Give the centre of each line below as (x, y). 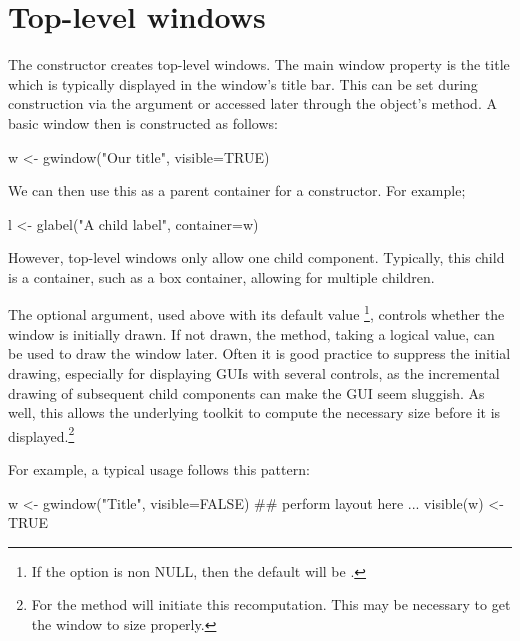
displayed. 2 (41, 434)
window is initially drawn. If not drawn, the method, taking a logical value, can (251, 333)
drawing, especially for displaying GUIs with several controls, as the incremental (254, 372)
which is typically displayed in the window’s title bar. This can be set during (243, 83)
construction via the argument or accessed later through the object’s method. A (252, 103)
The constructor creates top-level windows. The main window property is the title (259, 64)
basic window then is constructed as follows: (143, 122)
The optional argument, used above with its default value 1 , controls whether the (256, 313)
